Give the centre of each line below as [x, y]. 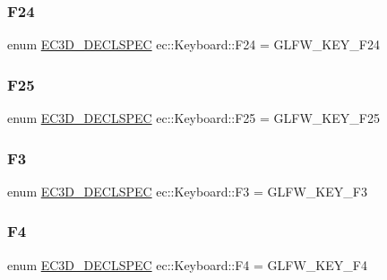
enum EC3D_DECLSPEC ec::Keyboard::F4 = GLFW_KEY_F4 [187, 264]
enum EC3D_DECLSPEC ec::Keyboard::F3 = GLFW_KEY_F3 [187, 191]
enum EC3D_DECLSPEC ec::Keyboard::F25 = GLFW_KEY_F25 [193, 118]
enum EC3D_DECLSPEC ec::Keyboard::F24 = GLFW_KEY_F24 [193, 44]
